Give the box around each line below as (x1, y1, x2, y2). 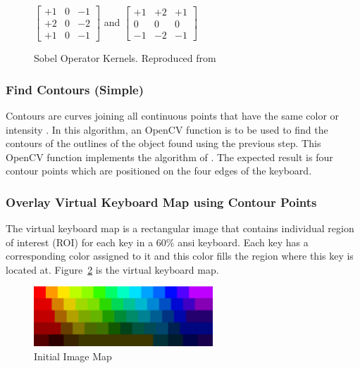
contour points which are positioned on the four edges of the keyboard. (6, 163, 312, 178)
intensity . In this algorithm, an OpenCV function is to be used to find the (6, 122, 328, 137)
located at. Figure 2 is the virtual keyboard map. (6, 262, 219, 277)
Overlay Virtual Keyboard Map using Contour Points (6, 193, 317, 210)
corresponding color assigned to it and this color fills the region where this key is (6, 248, 354, 263)
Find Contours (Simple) (6, 80, 144, 98)
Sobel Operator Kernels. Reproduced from (34, 51, 216, 65)
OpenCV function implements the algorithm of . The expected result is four (6, 149, 333, 164)
